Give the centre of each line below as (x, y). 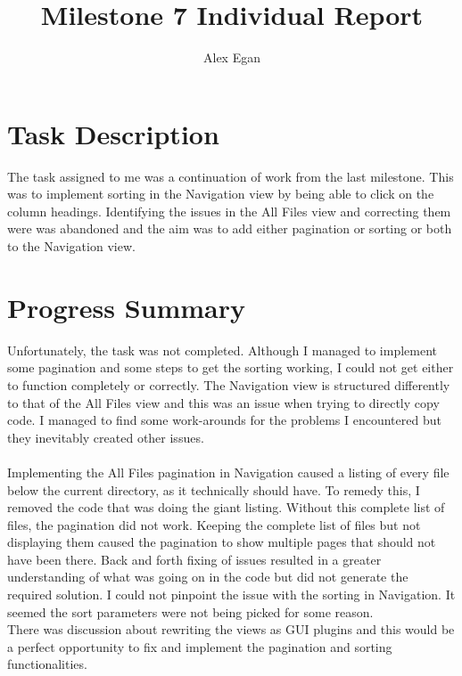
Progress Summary (127, 307)
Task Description (113, 133)
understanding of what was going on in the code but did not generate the (208, 577)
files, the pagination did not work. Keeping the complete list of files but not (214, 524)
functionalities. (47, 664)
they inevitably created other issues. (106, 437)
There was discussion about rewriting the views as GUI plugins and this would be (231, 629)
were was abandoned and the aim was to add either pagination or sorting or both (230, 228)
